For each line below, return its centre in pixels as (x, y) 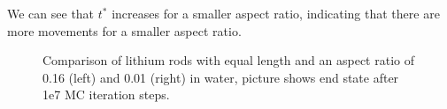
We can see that (51, 13)
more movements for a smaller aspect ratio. (124, 30)
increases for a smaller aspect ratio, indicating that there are (276, 13)
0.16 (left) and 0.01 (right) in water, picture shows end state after (221, 77)
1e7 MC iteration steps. (106, 94)
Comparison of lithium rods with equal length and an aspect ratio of (228, 60)
